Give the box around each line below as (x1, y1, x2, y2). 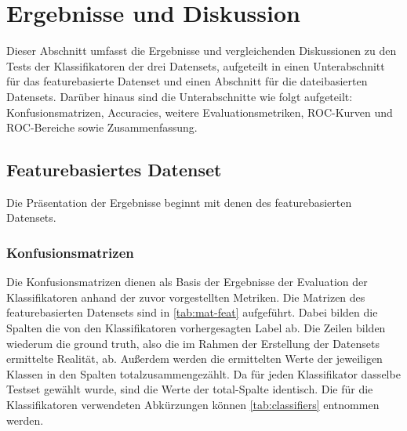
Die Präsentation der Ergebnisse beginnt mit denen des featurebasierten (6, 194, 352, 210)
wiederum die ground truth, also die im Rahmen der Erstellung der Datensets (6, 335, 380, 351)
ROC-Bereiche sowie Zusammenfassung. (6, 119, 198, 136)
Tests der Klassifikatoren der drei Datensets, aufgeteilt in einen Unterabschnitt (6, 57, 385, 74)
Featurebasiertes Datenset (6, 158, 222, 182)
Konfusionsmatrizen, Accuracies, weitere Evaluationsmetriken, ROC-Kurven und (6, 103, 393, 120)
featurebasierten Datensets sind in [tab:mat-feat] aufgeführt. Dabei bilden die (6, 304, 378, 321)
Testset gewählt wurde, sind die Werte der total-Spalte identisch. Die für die (6, 381, 373, 397)
